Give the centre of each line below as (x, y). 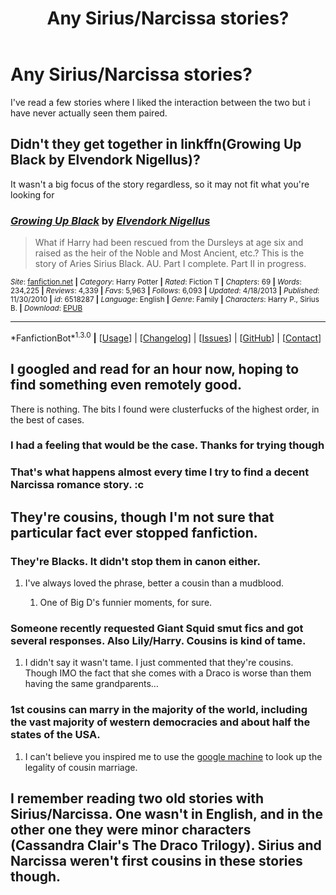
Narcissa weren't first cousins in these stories (156, 861)
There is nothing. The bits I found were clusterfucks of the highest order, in (165, 409)
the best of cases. (47, 419)
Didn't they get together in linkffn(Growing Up (156, 144)
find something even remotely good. (126, 385)
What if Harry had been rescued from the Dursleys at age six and (169, 243)
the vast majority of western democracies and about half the (160, 722)
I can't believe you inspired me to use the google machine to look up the (173, 756)
